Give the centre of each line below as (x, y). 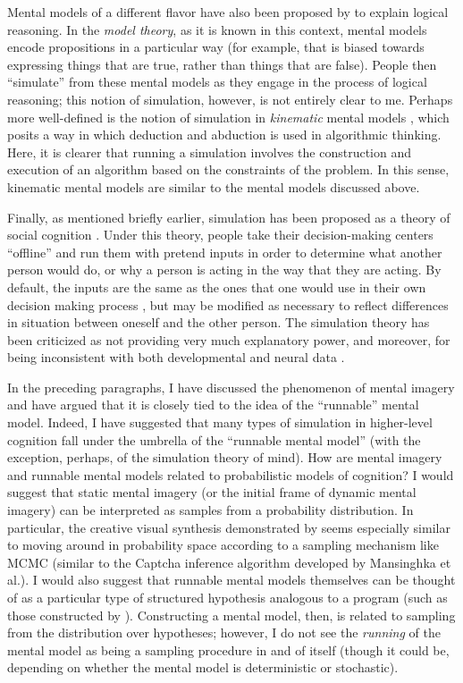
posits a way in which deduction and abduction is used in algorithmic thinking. (224, 135)
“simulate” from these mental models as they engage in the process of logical (217, 82)
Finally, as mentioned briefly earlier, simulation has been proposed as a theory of (229, 217)
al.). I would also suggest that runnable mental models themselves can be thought (231, 580)
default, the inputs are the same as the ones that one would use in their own (217, 287)
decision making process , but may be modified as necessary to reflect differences (228, 304)
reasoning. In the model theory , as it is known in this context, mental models (217, 29)
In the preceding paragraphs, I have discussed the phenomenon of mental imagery (231, 387)
